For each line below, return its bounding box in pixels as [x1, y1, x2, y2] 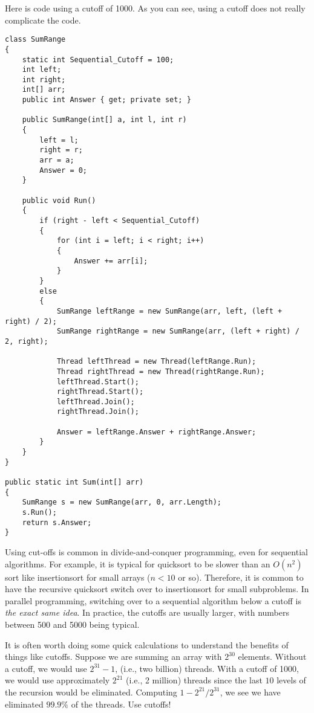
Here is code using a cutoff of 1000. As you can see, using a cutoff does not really [5, 2, 306, 14]
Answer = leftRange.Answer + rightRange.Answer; [56, 427, 257, 436]
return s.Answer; [22, 518, 92, 527]
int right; [22, 75, 66, 84]
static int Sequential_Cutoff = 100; [22, 55, 174, 64]
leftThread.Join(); [56, 397, 135, 406]
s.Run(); [22, 508, 57, 517]
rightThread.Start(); [56, 387, 144, 396]
